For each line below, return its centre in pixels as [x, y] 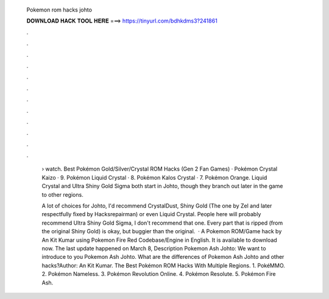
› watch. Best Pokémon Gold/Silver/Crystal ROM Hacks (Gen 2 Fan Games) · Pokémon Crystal [159, 169]
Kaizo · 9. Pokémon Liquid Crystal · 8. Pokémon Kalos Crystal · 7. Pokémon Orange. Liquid [154, 177]
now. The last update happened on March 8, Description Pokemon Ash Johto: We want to [154, 248]
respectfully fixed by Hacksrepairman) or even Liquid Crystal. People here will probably [151, 214]
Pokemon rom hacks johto [59, 10]
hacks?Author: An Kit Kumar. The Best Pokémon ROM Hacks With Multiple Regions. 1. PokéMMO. [164, 266]
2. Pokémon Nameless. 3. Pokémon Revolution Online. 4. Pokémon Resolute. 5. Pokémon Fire [159, 274]
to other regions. [62, 194]
